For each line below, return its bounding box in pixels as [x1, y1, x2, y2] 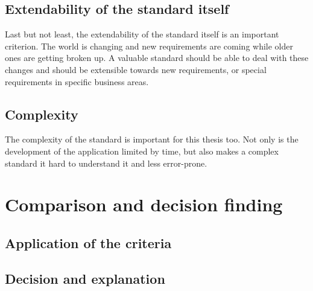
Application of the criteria [5, 233, 172, 252]
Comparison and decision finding [5, 192, 283, 217]
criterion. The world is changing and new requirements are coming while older [5, 39, 293, 52]
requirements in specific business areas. [5, 75, 149, 88]
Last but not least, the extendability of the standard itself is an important [5, 28, 279, 40]
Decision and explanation [5, 269, 165, 287]
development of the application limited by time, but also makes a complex [5, 144, 279, 157]
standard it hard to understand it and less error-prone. [5, 156, 207, 169]
